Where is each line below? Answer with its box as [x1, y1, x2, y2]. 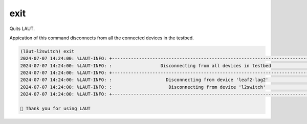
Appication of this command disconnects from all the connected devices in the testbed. [9, 35, 194, 41]
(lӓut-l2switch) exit [20, 48, 75, 54]
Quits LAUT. [9, 26, 35, 32]
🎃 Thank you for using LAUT [20, 106, 91, 112]
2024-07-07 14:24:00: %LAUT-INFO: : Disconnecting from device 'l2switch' [20, 84, 266, 90]
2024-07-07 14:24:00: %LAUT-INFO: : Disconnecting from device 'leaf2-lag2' [20, 77, 269, 83]
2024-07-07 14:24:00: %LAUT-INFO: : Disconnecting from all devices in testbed [20, 63, 271, 68]
